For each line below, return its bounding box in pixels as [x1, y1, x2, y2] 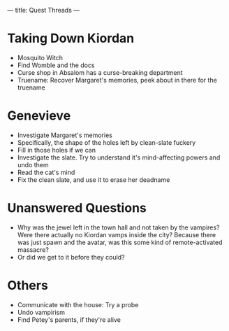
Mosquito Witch [17, 53, 64, 62]
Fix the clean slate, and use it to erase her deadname [17, 175, 170, 184]
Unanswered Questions [7, 200, 147, 216]
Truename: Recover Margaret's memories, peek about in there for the [17, 76, 218, 84]
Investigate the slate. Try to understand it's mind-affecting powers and [17, 153, 221, 162]
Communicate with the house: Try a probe [17, 300, 139, 309]
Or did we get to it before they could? [17, 253, 125, 261]
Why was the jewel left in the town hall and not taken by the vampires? [17, 223, 220, 232]
